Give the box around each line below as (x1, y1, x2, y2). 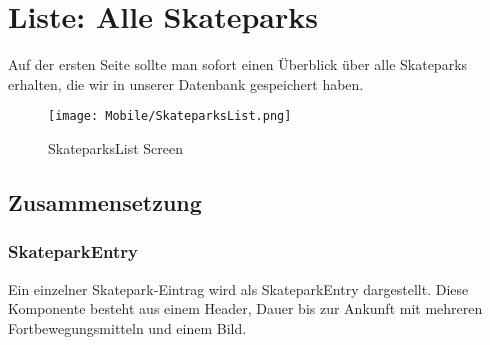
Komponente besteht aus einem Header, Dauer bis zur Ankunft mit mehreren (8, 298, 483, 319)
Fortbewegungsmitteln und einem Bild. (8, 317, 247, 338)
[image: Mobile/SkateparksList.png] (48, 109, 292, 124)
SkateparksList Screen (48, 137, 183, 158)
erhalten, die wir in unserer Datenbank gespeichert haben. (8, 73, 364, 94)
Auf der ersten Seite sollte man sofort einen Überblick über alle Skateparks (8, 54, 468, 75)
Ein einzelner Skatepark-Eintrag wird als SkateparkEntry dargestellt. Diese (8, 278, 469, 299)
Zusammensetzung (8, 186, 202, 217)
